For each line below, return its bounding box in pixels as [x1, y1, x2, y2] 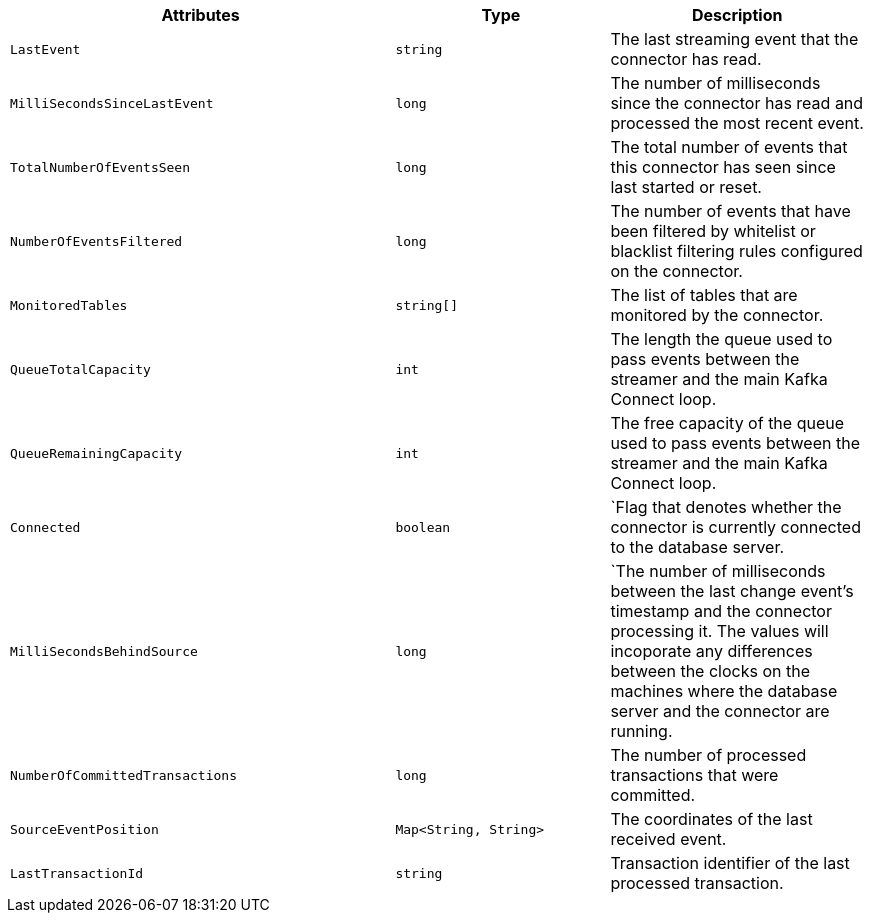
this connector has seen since [610, 157, 836, 177]
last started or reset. [610, 177, 762, 197]
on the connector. [610, 261, 743, 281]
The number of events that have [610, 201, 851, 221]
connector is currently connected [610, 517, 861, 537]
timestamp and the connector [610, 601, 832, 621]
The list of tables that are [610, 285, 798, 305]
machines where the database [610, 681, 838, 701]
